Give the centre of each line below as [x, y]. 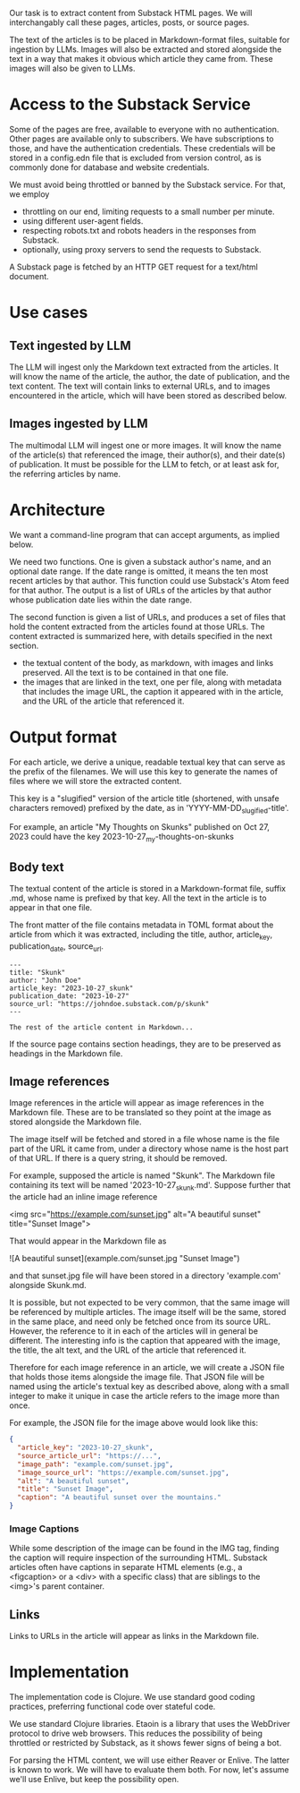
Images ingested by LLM [79, 424]
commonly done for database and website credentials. [109, 167]
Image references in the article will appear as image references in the [137, 1103]
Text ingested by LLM [70, 345]
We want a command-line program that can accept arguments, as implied [144, 534]
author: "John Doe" [46, 980]
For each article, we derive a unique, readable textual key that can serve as [147, 762]
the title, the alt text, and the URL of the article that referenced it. [128, 1350]
